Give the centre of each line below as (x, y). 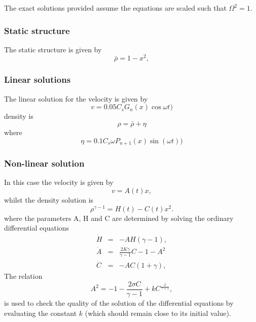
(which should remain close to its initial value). (158, 313)
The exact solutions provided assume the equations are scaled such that (115, 8)
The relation (23, 276)
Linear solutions (38, 79)
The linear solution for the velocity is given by (76, 98)
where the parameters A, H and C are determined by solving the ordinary (119, 218)
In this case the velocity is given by (59, 182)
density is (19, 116)
